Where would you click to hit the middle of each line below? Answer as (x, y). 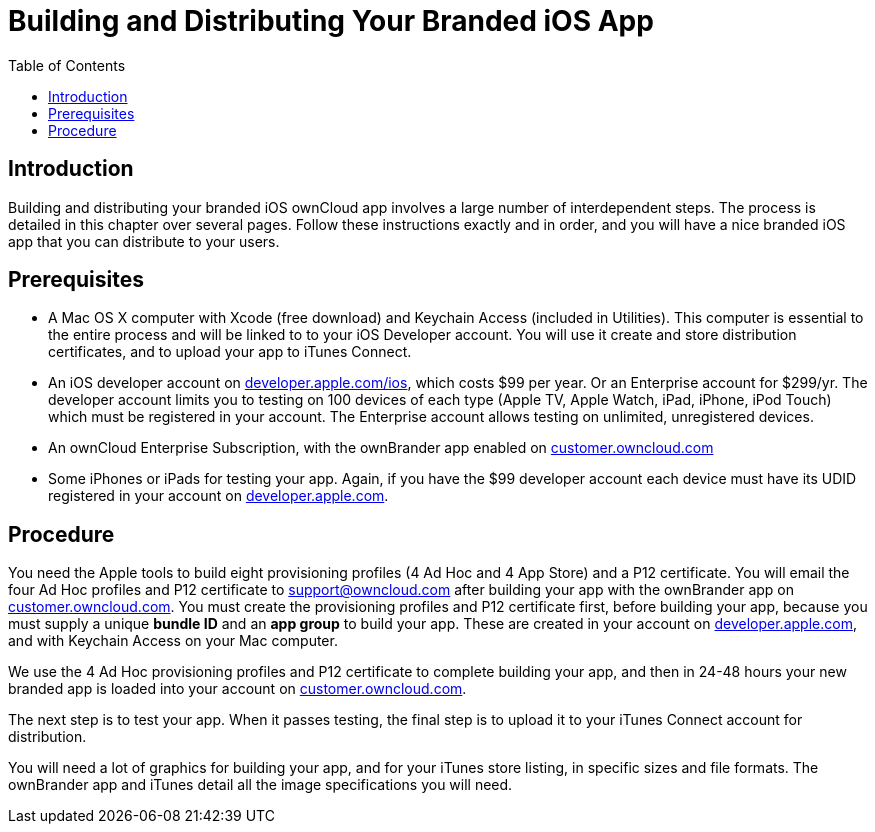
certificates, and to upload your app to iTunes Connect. (230, 352)
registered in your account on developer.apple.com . (218, 496)
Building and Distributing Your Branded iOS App (331, 21)
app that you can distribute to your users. (144, 241)
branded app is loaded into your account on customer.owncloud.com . (237, 689)
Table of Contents (67, 65)
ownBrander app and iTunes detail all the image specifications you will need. (260, 785)
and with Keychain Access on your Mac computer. (173, 641)
